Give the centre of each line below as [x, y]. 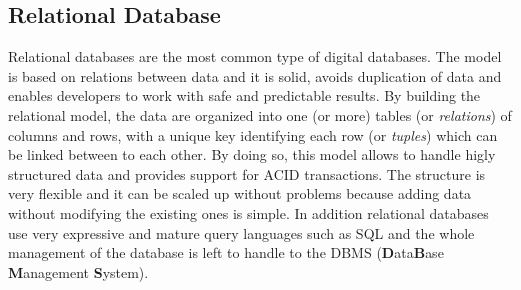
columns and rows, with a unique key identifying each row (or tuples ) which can [253, 134]
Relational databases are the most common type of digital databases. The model [255, 56]
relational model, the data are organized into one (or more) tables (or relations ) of [260, 114]
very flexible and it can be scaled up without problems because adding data [240, 193]
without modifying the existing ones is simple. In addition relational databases [248, 212]
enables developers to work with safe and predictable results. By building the [244, 95]
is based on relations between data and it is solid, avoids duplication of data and [255, 75]
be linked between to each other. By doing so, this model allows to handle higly [252, 154]
